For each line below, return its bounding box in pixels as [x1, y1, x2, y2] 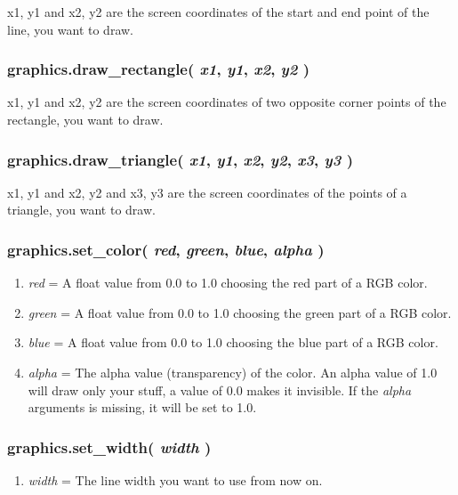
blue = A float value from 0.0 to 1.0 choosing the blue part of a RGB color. [28, 333, 438, 352]
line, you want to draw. [7, 20, 133, 38]
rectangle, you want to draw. [7, 110, 164, 128]
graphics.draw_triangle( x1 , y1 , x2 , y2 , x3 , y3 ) [7, 148, 354, 170]
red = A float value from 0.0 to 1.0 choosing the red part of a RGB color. [28, 273, 428, 292]
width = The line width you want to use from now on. [28, 471, 323, 489]
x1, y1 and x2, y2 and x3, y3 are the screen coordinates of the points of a [7, 183, 407, 201]
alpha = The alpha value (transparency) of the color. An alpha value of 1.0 [28, 363, 438, 381]
